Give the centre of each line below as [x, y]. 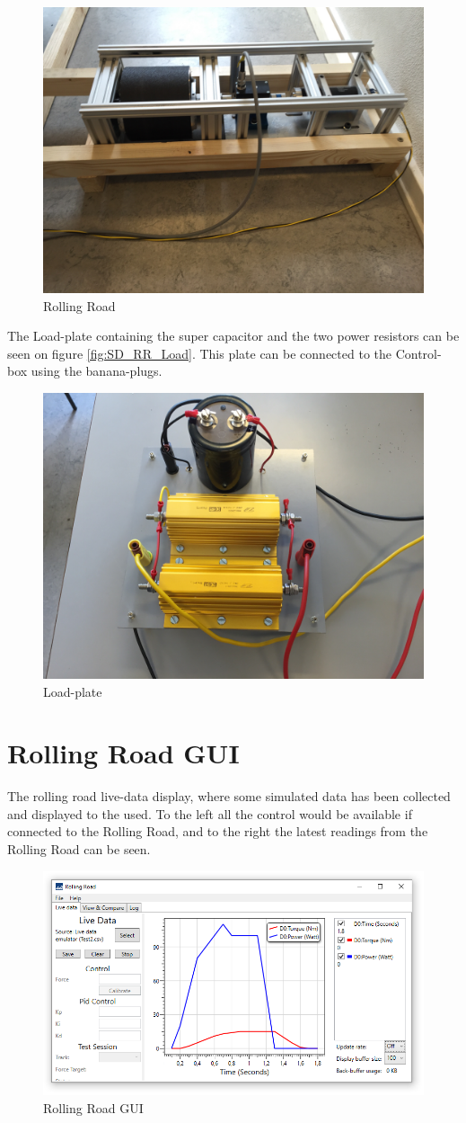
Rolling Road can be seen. [79, 849]
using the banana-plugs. [97, 371]
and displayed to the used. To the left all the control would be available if [210, 813]
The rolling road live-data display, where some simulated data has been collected [229, 796]
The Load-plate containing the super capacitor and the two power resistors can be [233, 336]
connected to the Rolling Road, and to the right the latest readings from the [218, 831]
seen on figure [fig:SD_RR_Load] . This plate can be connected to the [199, 353]
